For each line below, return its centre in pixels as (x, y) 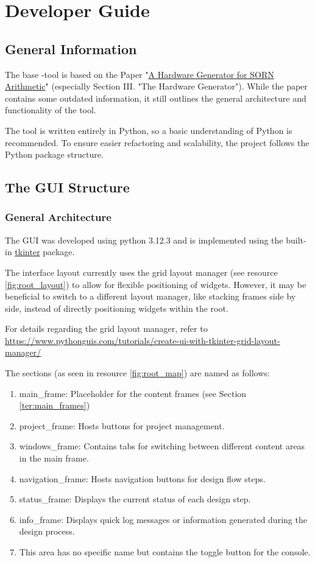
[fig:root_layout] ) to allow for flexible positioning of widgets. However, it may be (156, 284)
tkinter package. (45, 252)
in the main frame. (54, 458)
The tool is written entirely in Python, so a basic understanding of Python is (149, 130)
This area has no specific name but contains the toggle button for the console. (165, 552)
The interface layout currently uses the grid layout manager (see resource (141, 272)
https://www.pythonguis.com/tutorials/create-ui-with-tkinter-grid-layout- (143, 340)
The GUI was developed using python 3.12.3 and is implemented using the (144, 240)
